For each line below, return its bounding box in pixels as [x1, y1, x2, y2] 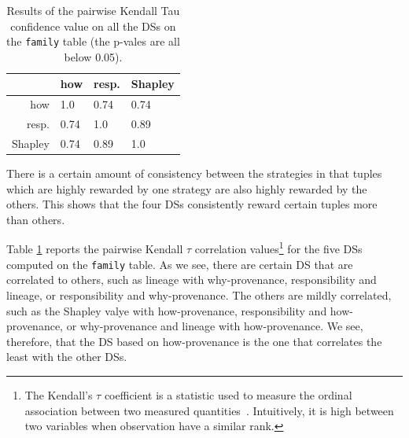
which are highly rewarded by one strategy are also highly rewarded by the [6, 180, 367, 197]
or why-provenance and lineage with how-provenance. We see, [66, 318, 363, 334]
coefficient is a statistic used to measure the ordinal [104, 386, 352, 403]
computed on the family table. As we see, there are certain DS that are [6, 256, 353, 272]
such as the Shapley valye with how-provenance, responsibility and [6, 302, 327, 318]
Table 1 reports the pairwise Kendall [6, 241, 183, 257]
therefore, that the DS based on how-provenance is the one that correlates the [6, 333, 382, 349]
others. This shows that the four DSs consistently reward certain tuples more [6, 196, 378, 212]
